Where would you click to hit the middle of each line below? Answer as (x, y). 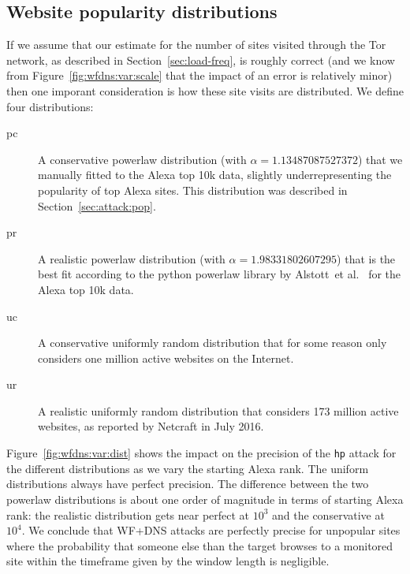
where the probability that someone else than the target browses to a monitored (200, 545)
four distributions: (50, 106)
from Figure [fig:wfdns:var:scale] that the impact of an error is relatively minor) (199, 75)
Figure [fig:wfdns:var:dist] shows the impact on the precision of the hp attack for (201, 453)
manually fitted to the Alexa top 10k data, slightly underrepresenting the (215, 175)
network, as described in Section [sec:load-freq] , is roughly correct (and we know (201, 60)
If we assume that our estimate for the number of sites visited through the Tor (196, 45)
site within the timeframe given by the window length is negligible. (168, 561)
